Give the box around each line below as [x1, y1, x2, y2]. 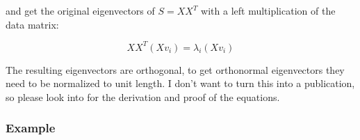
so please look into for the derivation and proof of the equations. [6, 89, 280, 104]
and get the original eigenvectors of [6, 3, 155, 17]
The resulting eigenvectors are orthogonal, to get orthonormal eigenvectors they [6, 62, 345, 77]
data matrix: [6, 17, 59, 31]
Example [6, 119, 56, 137]
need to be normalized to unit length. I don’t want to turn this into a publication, [6, 76, 355, 91]
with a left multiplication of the [201, 3, 336, 17]
